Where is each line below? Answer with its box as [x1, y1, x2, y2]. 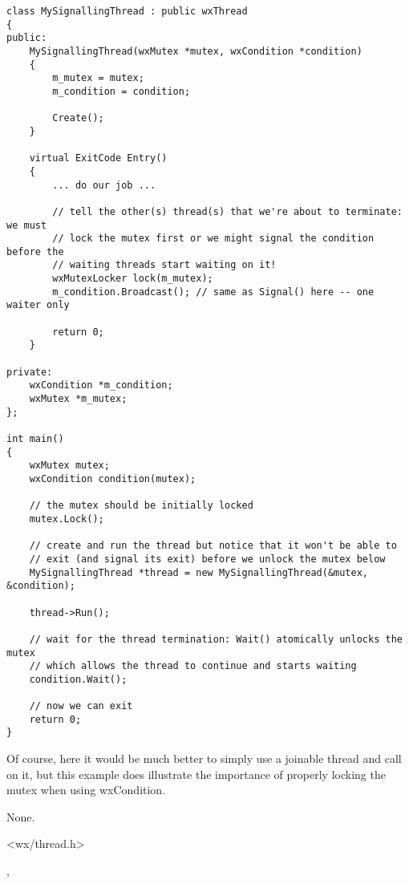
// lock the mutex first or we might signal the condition [52, 233, 375, 245]
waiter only [6, 299, 70, 311]
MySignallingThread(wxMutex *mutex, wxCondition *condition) [29, 45, 362, 57]
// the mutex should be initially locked [29, 500, 253, 512]
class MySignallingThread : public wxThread [6, 6, 248, 17]
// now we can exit [29, 700, 133, 712]
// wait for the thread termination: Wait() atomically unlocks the [29, 633, 403, 645]
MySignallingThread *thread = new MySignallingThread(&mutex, [29, 566, 369, 578]
